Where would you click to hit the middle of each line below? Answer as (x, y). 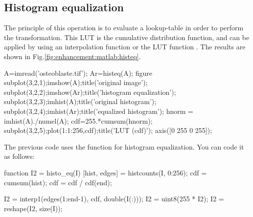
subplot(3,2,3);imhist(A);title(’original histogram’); (80, 101)
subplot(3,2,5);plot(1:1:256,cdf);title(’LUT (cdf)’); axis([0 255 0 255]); (108, 130)
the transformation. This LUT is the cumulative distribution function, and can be (127, 37)
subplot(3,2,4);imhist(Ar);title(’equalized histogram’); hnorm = (99, 111)
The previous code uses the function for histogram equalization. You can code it (124, 146)
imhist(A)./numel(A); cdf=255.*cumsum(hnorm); (78, 120)
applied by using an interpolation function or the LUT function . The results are (125, 47)
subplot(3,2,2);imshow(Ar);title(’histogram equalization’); (90, 92)
